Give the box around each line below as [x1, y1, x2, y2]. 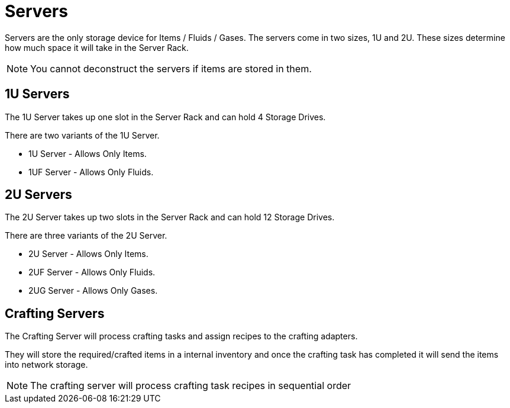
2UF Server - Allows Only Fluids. [28, 267, 156, 278]
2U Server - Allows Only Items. [28, 249, 149, 259]
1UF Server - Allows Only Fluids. [28, 166, 154, 177]
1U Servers [5, 86, 70, 102]
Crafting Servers [5, 306, 105, 321]
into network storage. [5, 359, 88, 370]
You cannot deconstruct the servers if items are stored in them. [30, 62, 312, 75]
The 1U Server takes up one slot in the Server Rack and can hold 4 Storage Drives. [5, 111, 326, 122]
